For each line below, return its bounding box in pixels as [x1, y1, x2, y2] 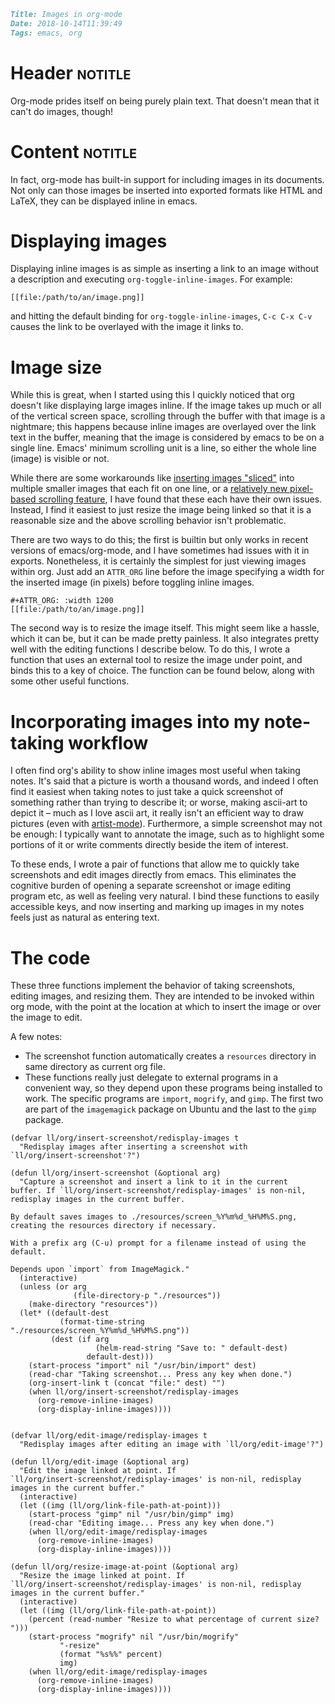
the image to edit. [10, 1011, 83, 1024]
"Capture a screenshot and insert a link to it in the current [19, 1177, 288, 1187]
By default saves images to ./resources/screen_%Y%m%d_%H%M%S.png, [10, 1212, 298, 1222]
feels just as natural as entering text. [10, 911, 160, 924]
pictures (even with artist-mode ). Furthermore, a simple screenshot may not [10, 818, 323, 830]
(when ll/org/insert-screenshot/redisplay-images [28, 1387, 240, 1397]
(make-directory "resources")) [28, 1300, 159, 1310]
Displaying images [10, 230, 168, 252]
